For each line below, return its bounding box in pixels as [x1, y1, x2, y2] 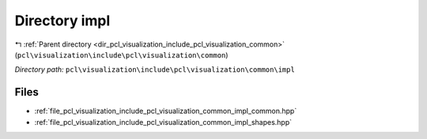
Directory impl [14, 12, 111, 29]
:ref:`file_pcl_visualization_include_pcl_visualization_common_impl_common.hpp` [34, 107, 297, 116]
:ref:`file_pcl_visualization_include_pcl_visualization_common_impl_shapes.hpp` [34, 117, 293, 126]
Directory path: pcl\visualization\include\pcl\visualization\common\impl [14, 65, 296, 74]
